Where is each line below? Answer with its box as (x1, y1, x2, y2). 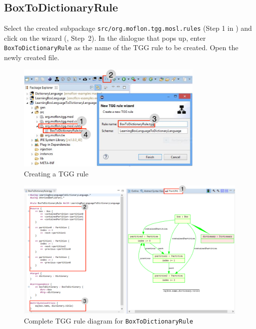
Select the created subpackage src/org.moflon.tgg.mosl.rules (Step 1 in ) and (4, 23, 252, 33)
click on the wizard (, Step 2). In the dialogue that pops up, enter (4, 32, 206, 43)
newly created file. (4, 52, 59, 63)
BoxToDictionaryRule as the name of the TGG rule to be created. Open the (4, 42, 239, 53)
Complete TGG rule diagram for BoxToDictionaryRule (24, 315, 193, 326)
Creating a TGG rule (24, 168, 89, 178)
